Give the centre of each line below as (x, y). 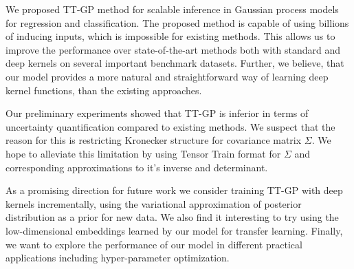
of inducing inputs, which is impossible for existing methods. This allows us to (170, 36)
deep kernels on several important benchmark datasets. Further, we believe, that (175, 63)
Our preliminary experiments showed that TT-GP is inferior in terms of (157, 113)
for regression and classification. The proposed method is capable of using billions (177, 22)
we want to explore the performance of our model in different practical (154, 244)
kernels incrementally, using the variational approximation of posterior (154, 203)
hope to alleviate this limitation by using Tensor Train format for (143, 153)
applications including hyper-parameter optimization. (118, 258)
